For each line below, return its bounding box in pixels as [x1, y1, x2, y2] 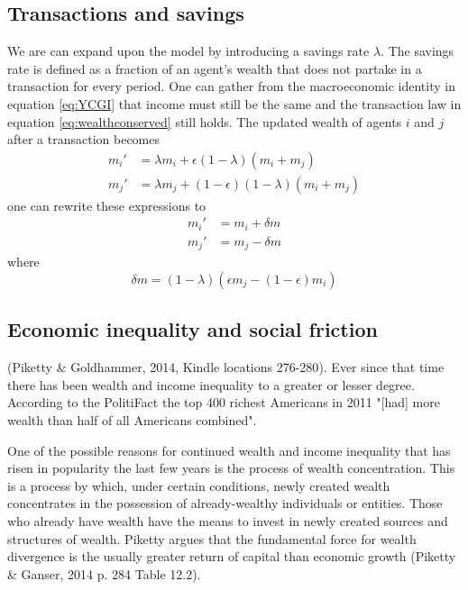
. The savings [381, 41, 454, 60]
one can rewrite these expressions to [7, 195, 206, 214]
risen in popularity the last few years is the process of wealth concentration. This [7, 458, 455, 477]
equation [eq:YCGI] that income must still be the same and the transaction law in [7, 94, 462, 113]
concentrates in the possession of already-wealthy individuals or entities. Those [7, 494, 443, 513]
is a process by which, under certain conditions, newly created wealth [7, 476, 390, 495]
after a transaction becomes [7, 130, 160, 149]
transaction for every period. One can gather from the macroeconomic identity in [7, 77, 455, 95]
